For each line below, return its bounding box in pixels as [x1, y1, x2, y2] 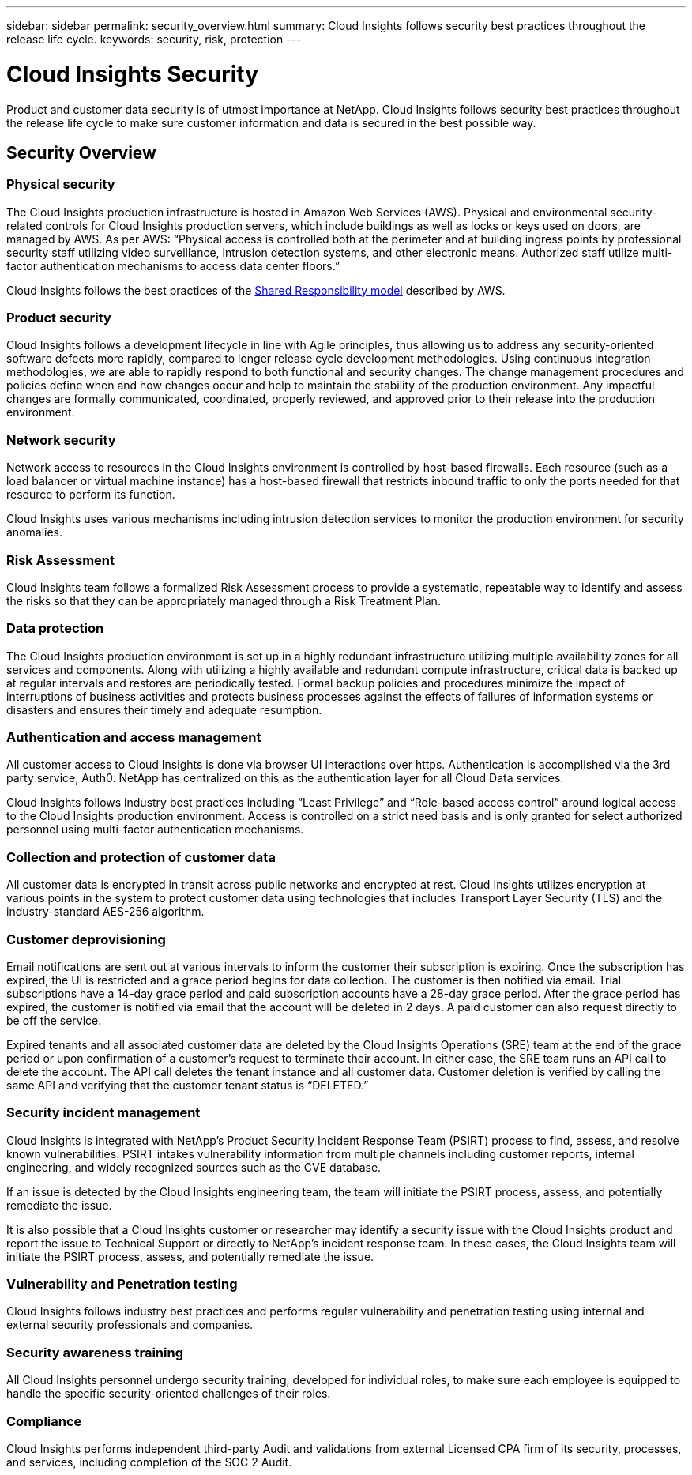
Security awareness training [6, 1344, 184, 1360]
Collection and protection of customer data [6, 849, 276, 865]
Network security [6, 431, 116, 448]
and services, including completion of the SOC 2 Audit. [6, 1454, 292, 1469]
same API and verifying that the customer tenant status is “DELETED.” [6, 1078, 369, 1092]
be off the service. [6, 1013, 102, 1027]
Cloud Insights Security [6, 60, 258, 88]
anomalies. [6, 525, 63, 540]
